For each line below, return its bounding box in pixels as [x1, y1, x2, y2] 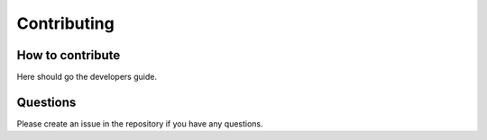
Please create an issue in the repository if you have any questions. [16, 118, 263, 129]
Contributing [16, 13, 115, 33]
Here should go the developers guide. [16, 72, 158, 83]
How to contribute [16, 48, 121, 63]
